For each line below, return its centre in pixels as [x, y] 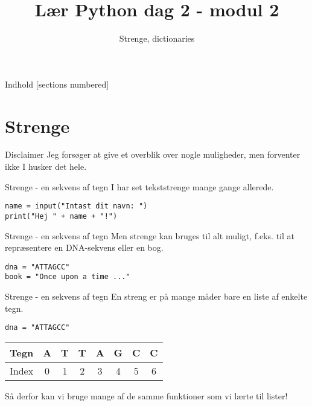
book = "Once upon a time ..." [68, 277]
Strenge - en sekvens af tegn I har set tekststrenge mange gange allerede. [139, 186]
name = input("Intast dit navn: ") [76, 206]
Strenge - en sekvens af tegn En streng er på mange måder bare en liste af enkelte [156, 296]
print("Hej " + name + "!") [61, 216]
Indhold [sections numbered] [57, 84]
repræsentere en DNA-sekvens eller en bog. [84, 247]
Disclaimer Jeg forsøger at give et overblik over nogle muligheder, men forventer [153, 154]
